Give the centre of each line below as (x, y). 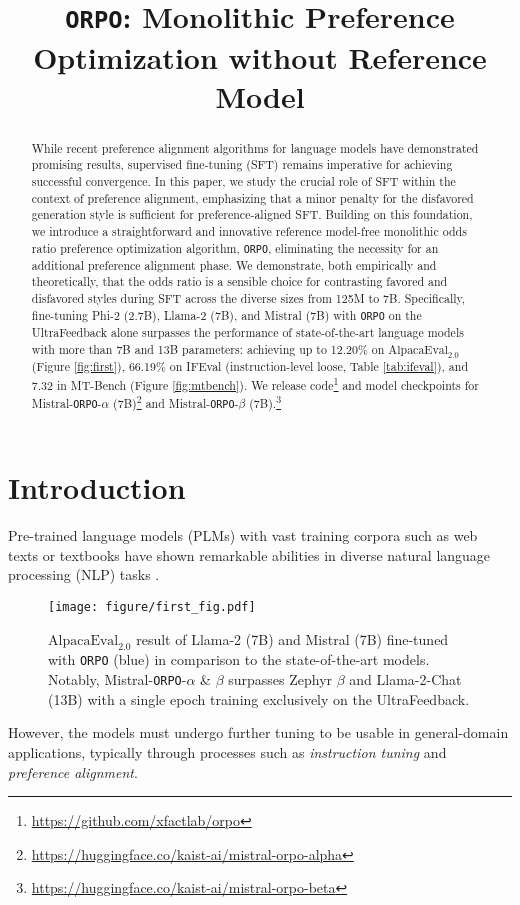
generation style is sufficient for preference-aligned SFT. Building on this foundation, (252, 214)
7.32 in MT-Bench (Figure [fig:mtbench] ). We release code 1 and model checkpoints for (255, 383)
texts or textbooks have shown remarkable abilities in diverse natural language (249, 554)
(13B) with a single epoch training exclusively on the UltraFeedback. (259, 698)
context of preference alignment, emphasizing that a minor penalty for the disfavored (252, 197)
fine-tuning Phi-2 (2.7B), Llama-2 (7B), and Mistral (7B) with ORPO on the (226, 314)
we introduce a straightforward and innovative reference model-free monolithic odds (249, 230)
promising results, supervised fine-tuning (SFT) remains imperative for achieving (242, 164)
